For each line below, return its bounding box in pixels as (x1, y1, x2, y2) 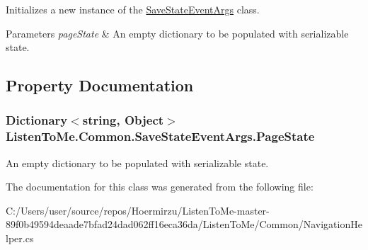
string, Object (82, 111, 164, 129)
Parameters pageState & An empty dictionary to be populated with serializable (6, 25, 349, 40)
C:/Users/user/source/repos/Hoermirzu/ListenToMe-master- (6, 203, 270, 217)
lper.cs (6, 231, 34, 246)
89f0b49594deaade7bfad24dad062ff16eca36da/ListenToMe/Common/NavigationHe (6, 217, 362, 232)
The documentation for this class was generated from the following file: (6, 179, 314, 194)
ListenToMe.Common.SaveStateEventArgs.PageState (6, 127, 315, 145)
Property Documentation (6, 74, 194, 96)
